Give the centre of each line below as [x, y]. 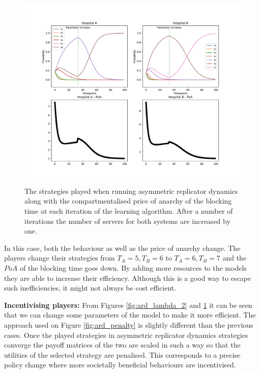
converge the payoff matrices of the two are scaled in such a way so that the [122, 345]
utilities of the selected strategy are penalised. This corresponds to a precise [122, 354]
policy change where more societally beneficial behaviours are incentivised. [120, 365]
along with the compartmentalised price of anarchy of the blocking [128, 201]
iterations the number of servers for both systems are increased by [127, 221]
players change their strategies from [60, 258]
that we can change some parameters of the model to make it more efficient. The [130, 315]
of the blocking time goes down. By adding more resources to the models [133, 267]
